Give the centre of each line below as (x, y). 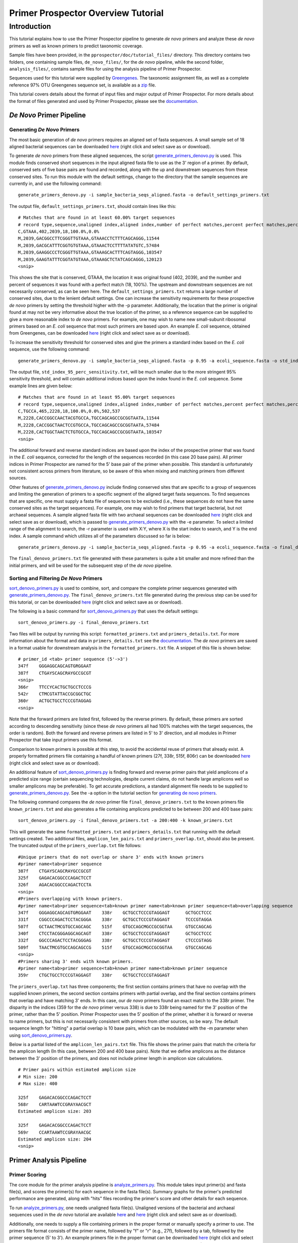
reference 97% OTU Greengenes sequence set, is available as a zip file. (83, 85)
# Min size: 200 (38, 1077)
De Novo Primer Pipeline (48, 115)
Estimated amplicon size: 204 (55, 1139)
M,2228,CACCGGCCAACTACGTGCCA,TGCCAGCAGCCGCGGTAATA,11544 (89, 418)
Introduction (30, 26)
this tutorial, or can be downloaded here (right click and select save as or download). (96, 602)
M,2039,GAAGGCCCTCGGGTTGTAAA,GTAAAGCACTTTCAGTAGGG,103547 (90, 253)
